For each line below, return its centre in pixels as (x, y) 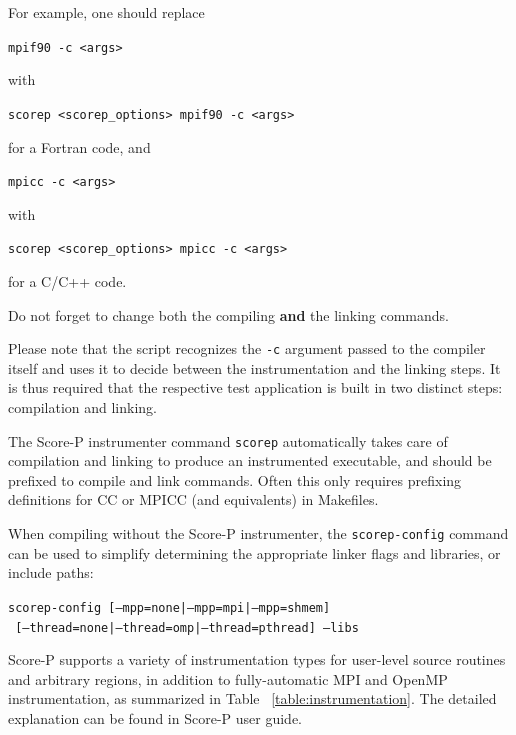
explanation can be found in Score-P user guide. (155, 718)
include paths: (51, 572)
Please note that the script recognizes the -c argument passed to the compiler (247, 348)
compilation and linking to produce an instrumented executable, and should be (250, 460)
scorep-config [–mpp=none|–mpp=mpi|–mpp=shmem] (169, 607)
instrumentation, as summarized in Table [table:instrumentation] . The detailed (252, 698)
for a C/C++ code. (67, 281)
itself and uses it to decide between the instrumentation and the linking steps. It (254, 367)
